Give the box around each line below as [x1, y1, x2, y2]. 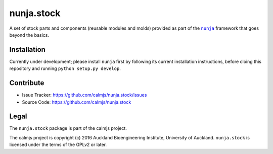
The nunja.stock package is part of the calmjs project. [9, 125, 127, 131]
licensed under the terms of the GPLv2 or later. [9, 141, 107, 148]
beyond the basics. [9, 32, 49, 38]
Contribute [9, 79, 44, 88]
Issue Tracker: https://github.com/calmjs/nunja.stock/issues [22, 92, 147, 98]
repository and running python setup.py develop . [9, 65, 121, 71]
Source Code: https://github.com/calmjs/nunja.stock [22, 99, 131, 105]
